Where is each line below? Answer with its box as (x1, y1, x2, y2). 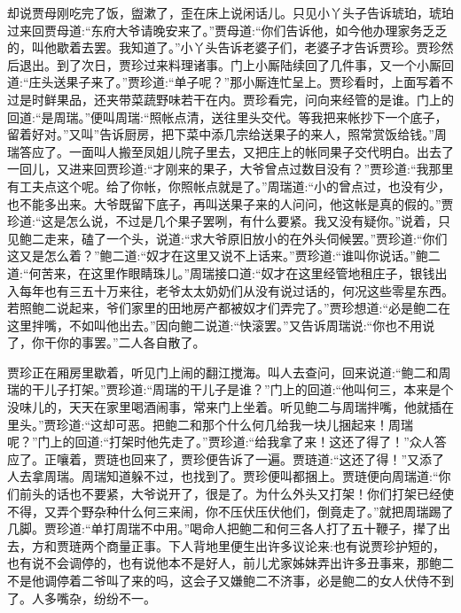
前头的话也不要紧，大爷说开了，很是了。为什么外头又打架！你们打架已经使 (19, 485, 454, 503)
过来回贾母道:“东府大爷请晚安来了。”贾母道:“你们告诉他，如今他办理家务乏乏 (7, 20, 448, 39)
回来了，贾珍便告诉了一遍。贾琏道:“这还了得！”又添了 (130, 449, 445, 468)
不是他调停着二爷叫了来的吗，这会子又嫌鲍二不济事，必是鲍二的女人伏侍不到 (7, 571, 454, 589)
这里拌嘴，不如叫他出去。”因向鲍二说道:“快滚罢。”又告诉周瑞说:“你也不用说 (7, 315, 435, 334)
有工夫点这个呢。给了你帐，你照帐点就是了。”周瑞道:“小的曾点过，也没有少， (7, 176, 451, 195)
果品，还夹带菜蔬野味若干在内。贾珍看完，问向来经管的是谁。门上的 (56, 89, 454, 108)
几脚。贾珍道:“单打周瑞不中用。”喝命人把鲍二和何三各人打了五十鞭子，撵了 (7, 519, 439, 538)
